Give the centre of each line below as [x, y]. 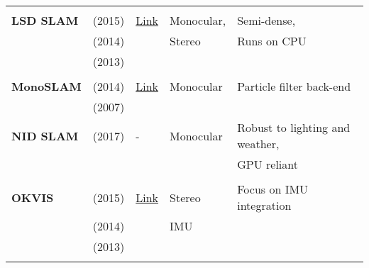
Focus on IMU [273, 189]
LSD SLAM [45, 20]
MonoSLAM [46, 86]
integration [264, 205]
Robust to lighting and [294, 127]
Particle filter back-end [294, 86]
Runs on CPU [272, 41]
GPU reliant [268, 164]
